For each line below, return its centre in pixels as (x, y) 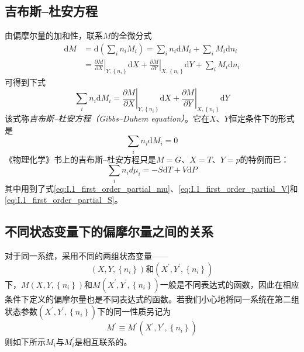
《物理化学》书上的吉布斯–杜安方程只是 (80, 159)
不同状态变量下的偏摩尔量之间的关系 (109, 231)
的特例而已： (265, 159)
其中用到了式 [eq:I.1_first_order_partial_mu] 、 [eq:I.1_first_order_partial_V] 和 (151, 188)
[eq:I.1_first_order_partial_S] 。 (64, 200)
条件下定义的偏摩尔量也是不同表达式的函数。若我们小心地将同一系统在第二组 (152, 298)
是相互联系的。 (103, 342)
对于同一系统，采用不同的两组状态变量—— (87, 256)
